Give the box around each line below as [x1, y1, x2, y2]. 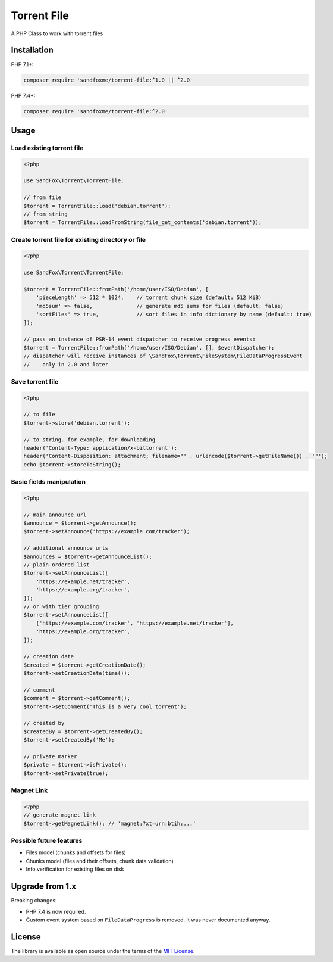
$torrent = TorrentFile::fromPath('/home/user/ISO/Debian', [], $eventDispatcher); [23, 344, 275, 351]
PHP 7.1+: [11, 61, 34, 68]
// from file [23, 194, 62, 201]
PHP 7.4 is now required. [26, 908, 86, 915]
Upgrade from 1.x [11, 882, 77, 892]
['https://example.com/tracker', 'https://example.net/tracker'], [36, 619, 234, 627]
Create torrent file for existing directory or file [11, 235, 146, 244]
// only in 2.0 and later [23, 361, 109, 368]
